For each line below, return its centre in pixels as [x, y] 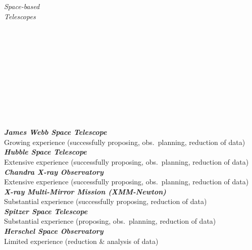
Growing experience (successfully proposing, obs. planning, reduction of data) [125, 142]
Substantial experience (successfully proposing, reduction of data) [106, 201]
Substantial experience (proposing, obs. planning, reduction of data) [110, 221]
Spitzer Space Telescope [46, 211]
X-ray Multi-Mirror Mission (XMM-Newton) [85, 191]
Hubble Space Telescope [45, 152]
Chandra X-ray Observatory [54, 171]
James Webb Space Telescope [56, 132]
